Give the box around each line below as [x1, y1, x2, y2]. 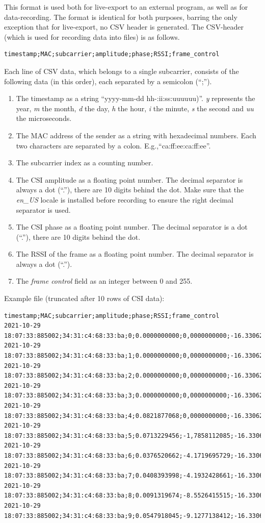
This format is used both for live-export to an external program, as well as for [4, 2, 248, 12]
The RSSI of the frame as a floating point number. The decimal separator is [16, 248, 254, 259]
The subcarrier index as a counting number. [16, 157, 153, 168]
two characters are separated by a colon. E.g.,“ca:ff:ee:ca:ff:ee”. [16, 140, 211, 151]
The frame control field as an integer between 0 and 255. [16, 276, 193, 286]
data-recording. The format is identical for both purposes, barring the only [4, 11, 237, 22]
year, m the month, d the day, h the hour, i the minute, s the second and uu [16, 103, 254, 113]
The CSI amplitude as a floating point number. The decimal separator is [16, 174, 243, 185]
